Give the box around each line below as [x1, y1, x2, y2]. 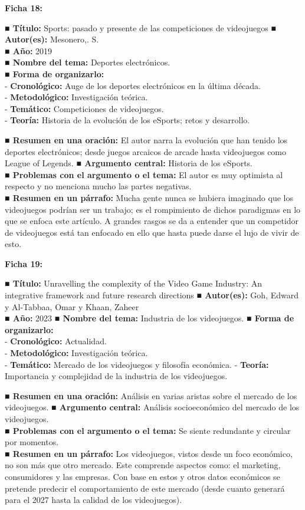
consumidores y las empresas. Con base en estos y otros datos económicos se [5, 470, 280, 482]
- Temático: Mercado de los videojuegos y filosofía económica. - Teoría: [5, 358, 269, 370]
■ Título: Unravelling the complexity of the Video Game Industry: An [5, 277, 263, 289]
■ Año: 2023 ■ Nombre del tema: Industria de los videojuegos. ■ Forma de [5, 312, 294, 324]
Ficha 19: [5, 257, 43, 269]
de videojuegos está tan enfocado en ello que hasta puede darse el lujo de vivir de [5, 226, 299, 238]
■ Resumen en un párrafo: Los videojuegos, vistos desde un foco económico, [5, 447, 293, 459]
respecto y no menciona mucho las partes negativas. [5, 180, 192, 192]
